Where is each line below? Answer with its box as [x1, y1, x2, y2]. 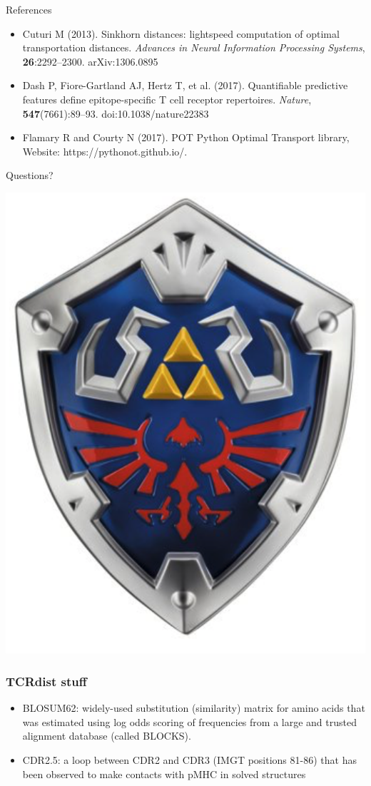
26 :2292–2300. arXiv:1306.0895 [22, 53, 158, 68]
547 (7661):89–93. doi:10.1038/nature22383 [22, 106, 209, 121]
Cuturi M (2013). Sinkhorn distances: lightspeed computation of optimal [22, 26, 340, 41]
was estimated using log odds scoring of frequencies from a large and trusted [22, 714, 357, 729]
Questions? [6, 168, 54, 183]
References [6, 2, 52, 16]
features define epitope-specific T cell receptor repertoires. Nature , [22, 91, 312, 106]
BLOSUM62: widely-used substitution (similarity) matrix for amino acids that [22, 700, 365, 715]
